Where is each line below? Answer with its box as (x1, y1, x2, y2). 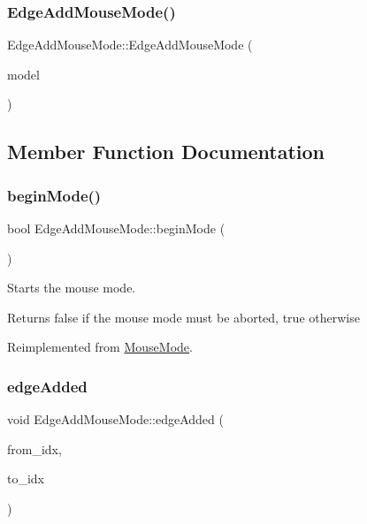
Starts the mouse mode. (7, 278, 136, 297)
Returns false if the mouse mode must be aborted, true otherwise (7, 308, 360, 326)
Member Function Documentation (7, 138, 325, 165)
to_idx (7, 469, 45, 488)
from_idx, (7, 439, 62, 458)
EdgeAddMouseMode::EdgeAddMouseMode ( (7, 35, 253, 54)
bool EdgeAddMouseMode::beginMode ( (7, 219, 226, 237)
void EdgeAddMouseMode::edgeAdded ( (7, 410, 224, 429)
